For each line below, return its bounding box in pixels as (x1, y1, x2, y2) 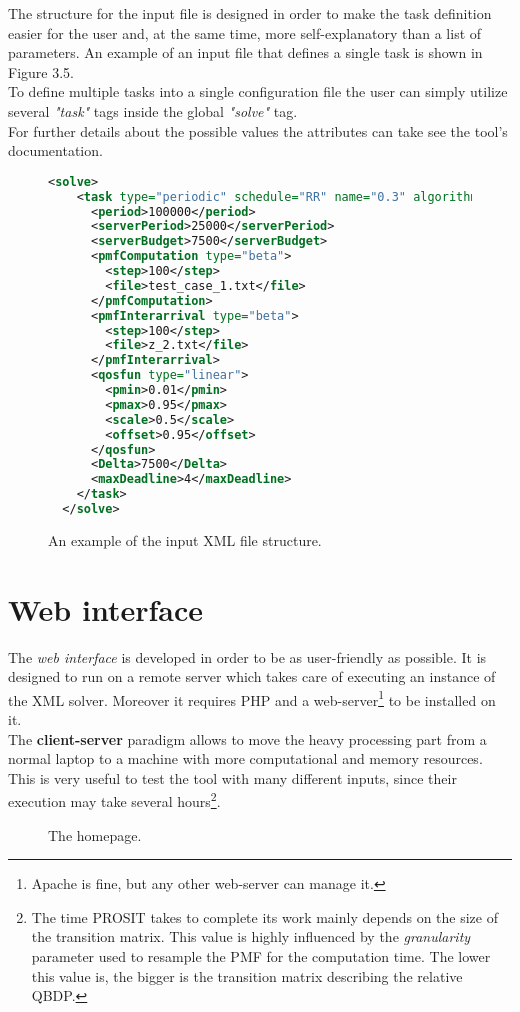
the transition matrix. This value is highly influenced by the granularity (31, 926, 471, 947)
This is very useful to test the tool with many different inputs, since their (8, 767, 457, 788)
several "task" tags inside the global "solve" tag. (8, 100, 298, 121)
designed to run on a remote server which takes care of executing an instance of (8, 666, 496, 687)
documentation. (8, 140, 103, 161)
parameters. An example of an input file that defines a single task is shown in (8, 42, 483, 63)
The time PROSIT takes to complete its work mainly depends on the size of (31, 906, 498, 927)
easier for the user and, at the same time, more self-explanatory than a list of (8, 22, 482, 43)
